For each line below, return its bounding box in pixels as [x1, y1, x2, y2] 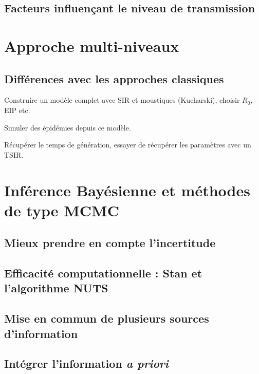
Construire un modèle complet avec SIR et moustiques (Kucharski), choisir [4, 95, 240, 105]
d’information [4, 325, 78, 341]
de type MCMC [4, 199, 119, 220]
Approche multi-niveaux [4, 35, 179, 56]
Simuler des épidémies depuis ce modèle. [4, 122, 131, 133]
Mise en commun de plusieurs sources [4, 310, 209, 326]
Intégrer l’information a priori [4, 356, 169, 371]
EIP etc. [4, 104, 30, 115]
